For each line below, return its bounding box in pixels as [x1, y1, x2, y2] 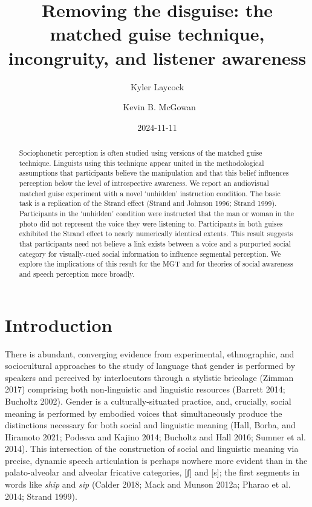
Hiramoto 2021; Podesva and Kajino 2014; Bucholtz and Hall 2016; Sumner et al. [5, 430, 306, 443]
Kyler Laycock [130, 80, 184, 93]
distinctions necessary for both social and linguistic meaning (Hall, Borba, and [5, 419, 296, 431]
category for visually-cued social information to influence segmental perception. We [19, 248, 281, 259]
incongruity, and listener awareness [8, 45, 307, 70]
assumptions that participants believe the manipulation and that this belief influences [19, 168, 289, 178]
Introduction [5, 312, 112, 337]
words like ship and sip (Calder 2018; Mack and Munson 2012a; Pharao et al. [5, 478, 291, 491]
